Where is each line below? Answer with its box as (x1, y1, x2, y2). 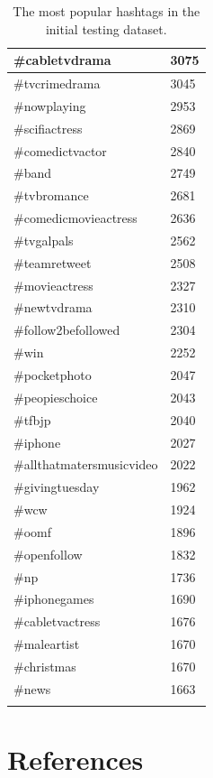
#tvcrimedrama (13, 74, 101, 93)
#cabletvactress (13, 612, 101, 631)
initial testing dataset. (45, 19, 167, 38)
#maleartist (13, 634, 80, 653)
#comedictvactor (13, 141, 107, 160)
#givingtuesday (13, 477, 100, 496)
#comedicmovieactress (13, 208, 138, 227)
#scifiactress (13, 118, 83, 137)
